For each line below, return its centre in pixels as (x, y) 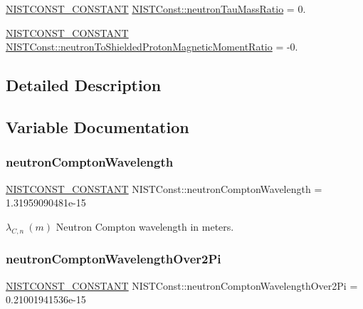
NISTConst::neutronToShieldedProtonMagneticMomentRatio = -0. (152, 47)
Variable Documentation (98, 126)
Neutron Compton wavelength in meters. (145, 226)
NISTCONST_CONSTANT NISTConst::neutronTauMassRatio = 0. (156, 9)
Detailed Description (84, 85)
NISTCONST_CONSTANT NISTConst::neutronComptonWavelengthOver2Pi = (182, 285)
